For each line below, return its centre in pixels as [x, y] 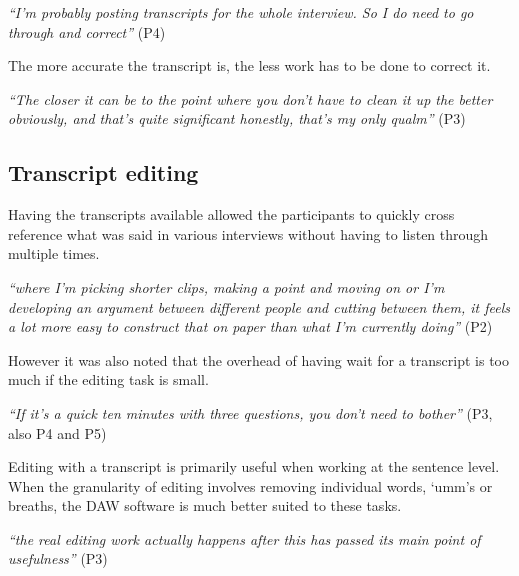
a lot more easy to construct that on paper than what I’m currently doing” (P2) [250, 326]
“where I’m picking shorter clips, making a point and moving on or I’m [226, 286]
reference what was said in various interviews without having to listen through [248, 233]
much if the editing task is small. [108, 379]
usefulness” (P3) [58, 558]
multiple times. [54, 253]
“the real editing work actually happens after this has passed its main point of [244, 538]
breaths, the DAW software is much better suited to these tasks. [205, 505]
